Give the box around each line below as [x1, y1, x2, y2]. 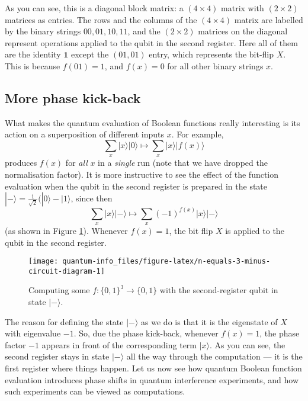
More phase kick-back [5, 88, 141, 107]
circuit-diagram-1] [28, 267, 105, 275]
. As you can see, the [210, 338, 285, 351]
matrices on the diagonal [198, 25, 288, 37]
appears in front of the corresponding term [41, 338, 197, 351]
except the [70, 48, 109, 60]
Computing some [28, 284, 90, 296]
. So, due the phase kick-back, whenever [73, 327, 219, 339]
